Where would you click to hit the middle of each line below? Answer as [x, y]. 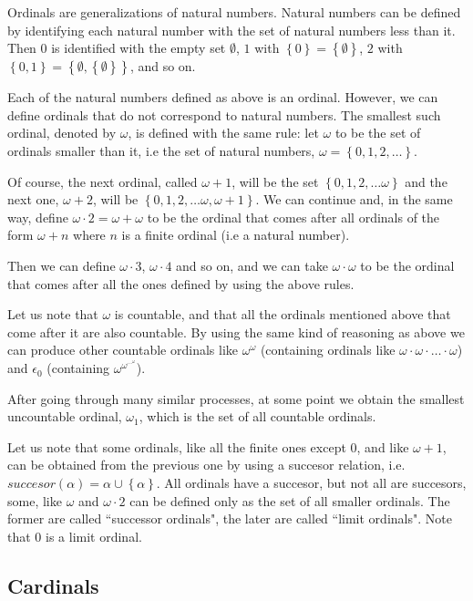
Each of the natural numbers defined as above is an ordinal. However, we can [223, 97]
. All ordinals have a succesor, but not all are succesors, [311, 483]
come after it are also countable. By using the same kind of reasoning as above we [236, 332]
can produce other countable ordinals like [123, 350]
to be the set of [378, 133]
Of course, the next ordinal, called [103, 181]
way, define [38, 217]
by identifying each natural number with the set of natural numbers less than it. [231, 30]
